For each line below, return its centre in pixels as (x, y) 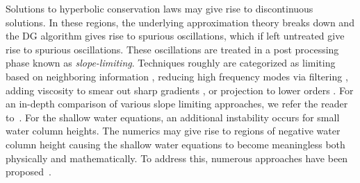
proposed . (28, 172)
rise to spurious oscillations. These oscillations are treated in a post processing (172, 49)
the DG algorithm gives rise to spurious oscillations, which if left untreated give (175, 36)
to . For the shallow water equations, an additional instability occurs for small (173, 117)
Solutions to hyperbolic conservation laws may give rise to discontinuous (159, 8)
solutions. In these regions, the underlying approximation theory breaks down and (180, 22)
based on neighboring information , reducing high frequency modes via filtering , (177, 76)
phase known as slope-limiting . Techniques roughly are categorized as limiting (171, 63)
